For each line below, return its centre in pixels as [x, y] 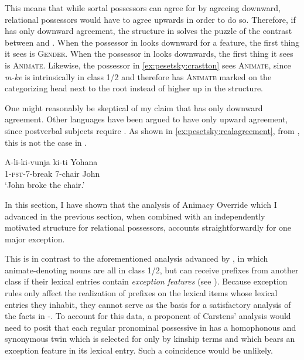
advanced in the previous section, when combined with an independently [135, 216]
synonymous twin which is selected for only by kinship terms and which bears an [150, 339]
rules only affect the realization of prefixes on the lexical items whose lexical [141, 293]
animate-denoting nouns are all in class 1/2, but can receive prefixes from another [152, 270]
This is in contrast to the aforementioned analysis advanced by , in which [136, 258]
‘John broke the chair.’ [45, 185]
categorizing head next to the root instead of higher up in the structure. [134, 88]
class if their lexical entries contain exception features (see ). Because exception [146, 281]
